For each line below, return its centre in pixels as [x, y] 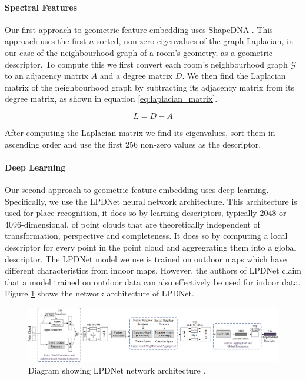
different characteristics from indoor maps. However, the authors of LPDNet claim [153, 270]
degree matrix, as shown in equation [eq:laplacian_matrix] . [111, 99]
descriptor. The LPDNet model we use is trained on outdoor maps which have [146, 259]
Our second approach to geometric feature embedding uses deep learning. [137, 189]
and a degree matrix [136, 76]
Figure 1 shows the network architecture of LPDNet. [99, 293]
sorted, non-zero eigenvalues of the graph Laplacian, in [195, 41]
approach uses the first [46, 41]
